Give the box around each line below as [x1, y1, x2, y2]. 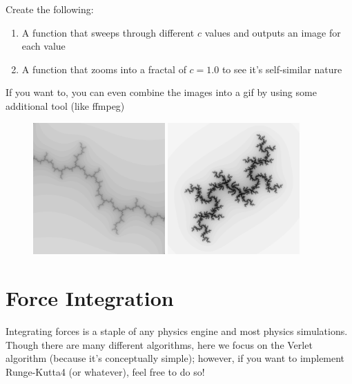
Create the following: [6, 2, 94, 16]
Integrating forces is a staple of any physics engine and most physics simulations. [6, 324, 348, 338]
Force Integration [6, 284, 174, 312]
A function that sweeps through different [21, 25, 195, 39]
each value [21, 39, 66, 53]
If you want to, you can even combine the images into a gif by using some [6, 85, 317, 99]
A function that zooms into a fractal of [21, 61, 186, 76]
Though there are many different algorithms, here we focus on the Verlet [6, 337, 313, 352]
